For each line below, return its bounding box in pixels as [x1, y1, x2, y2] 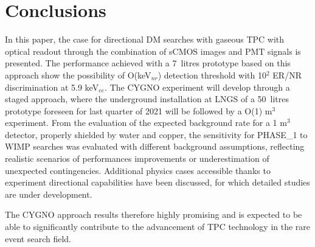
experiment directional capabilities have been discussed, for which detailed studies [5, 176, 310, 189]
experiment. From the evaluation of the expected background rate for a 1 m [5, 116, 287, 129]
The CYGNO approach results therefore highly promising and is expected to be [5, 208, 302, 221]
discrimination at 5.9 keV [5, 80, 99, 93]
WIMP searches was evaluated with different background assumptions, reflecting [5, 140, 305, 153]
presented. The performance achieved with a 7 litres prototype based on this [5, 57, 291, 69]
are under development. [5, 187, 92, 200]
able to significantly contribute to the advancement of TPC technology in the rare [5, 220, 311, 233]
